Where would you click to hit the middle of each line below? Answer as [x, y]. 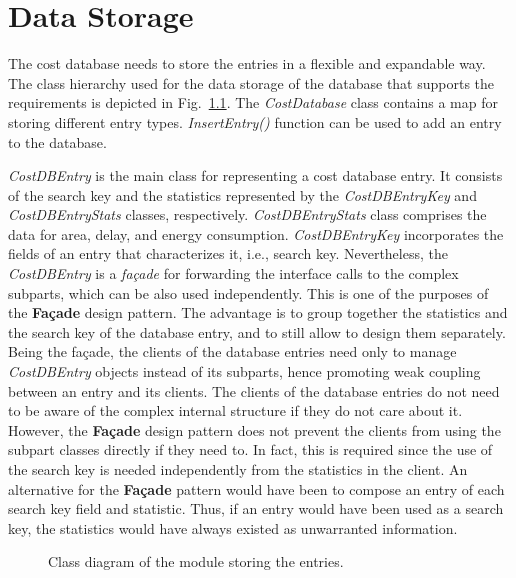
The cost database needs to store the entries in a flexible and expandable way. [247, 63]
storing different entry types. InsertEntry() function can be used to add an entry [255, 121]
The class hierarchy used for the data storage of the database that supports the [251, 82]
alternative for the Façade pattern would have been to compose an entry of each [256, 488]
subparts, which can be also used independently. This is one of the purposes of [248, 292]
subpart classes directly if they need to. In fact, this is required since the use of [250, 449]
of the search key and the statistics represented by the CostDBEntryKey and [242, 194]
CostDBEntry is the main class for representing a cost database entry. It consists [255, 175]
